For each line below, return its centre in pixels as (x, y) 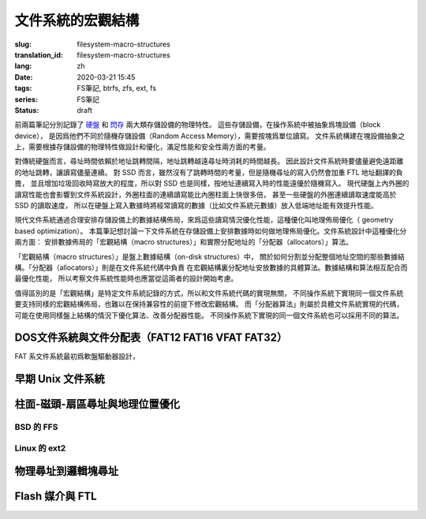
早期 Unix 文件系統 (60, 379)
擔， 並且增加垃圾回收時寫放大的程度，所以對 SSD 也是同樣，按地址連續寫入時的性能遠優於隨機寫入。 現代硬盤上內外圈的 (212, 183)
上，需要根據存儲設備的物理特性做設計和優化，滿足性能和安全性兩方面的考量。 (142, 147)
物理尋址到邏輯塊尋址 (66, 471)
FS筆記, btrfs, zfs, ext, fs (117, 88)
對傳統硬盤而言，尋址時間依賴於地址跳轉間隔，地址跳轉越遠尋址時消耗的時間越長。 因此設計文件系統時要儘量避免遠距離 (209, 161)
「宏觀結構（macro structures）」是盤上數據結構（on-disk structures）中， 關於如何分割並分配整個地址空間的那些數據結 (210, 256)
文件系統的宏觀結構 (77, 21)
